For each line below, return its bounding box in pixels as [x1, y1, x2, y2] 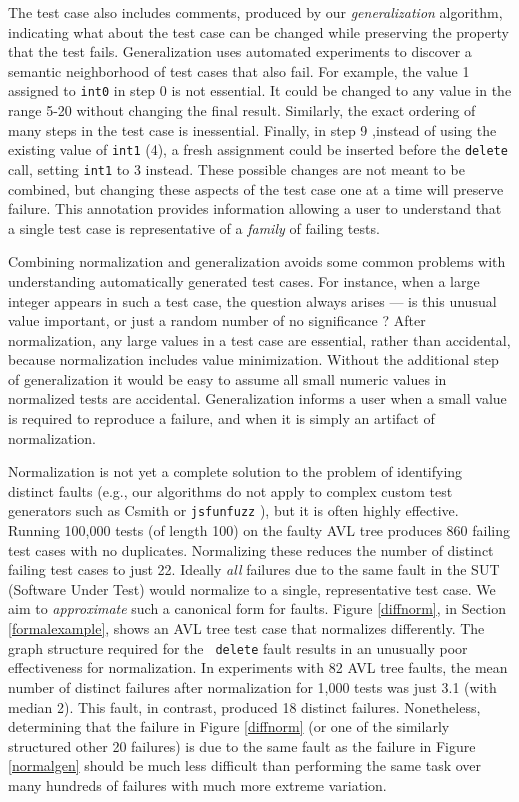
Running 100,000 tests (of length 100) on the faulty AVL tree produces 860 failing [8, 520, 510, 541]
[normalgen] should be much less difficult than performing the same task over [8, 755, 482, 776]
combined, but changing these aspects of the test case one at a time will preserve [8, 178, 504, 199]
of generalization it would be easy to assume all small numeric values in [8, 368, 447, 389]
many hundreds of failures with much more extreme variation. [8, 774, 387, 795]
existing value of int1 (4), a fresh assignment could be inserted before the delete [8, 139, 508, 160]
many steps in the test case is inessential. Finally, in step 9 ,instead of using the [8, 119, 497, 140]
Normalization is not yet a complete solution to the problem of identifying [8, 461, 463, 482]
